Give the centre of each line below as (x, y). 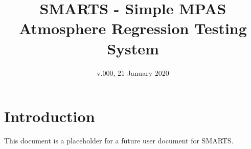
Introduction (50, 116)
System (133, 48)
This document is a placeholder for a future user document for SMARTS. (119, 141)
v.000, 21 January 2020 (133, 72)
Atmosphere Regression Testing (133, 28)
